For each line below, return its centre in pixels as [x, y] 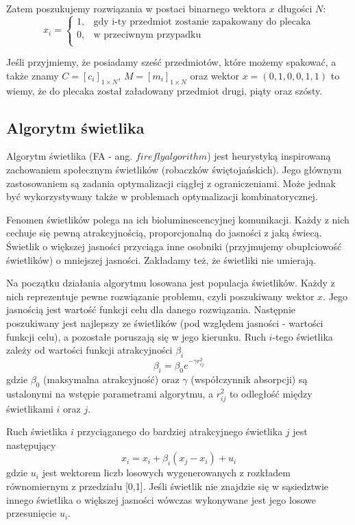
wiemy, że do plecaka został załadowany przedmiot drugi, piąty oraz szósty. [164, 90]
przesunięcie [32, 513]
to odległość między [271, 393]
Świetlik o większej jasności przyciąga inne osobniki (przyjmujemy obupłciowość [174, 246]
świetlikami [30, 408]
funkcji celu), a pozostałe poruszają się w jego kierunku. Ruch [136, 336]
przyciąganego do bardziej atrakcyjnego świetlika [180, 431]
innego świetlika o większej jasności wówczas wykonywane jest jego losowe [161, 499]
